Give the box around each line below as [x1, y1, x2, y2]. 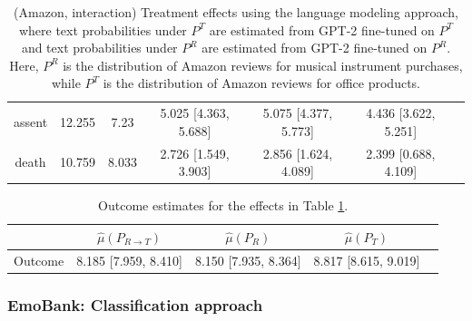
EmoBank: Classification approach [7, 293, 263, 316]
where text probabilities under [18, 20, 187, 39]
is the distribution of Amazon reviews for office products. [103, 73, 421, 92]
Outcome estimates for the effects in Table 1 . [98, 196, 349, 215]
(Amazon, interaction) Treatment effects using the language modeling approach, [14, 3, 458, 21]
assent [14, 112, 48, 131]
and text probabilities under [21, 38, 178, 57]
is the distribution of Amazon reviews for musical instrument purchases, [63, 55, 463, 74]
